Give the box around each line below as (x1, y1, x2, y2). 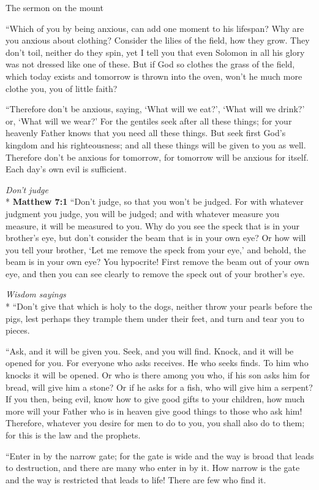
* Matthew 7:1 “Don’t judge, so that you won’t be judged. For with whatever (6, 195, 304, 208)
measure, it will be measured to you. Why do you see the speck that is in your (6, 219, 299, 232)
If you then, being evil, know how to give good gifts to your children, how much (6, 392, 305, 405)
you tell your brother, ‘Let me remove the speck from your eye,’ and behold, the (6, 243, 306, 256)
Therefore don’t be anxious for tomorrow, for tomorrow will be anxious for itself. (6, 150, 309, 163)
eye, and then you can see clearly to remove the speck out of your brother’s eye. (6, 267, 305, 280)
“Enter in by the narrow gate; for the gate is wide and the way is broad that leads (6, 449, 314, 462)
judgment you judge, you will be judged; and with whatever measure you (6, 207, 280, 220)
